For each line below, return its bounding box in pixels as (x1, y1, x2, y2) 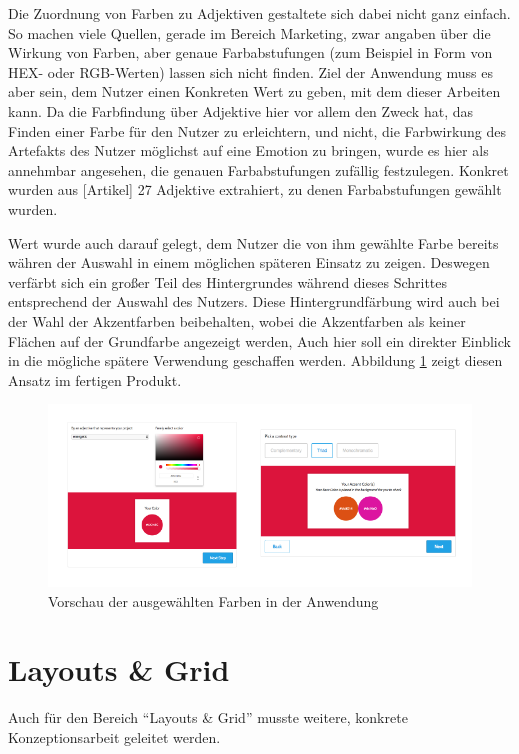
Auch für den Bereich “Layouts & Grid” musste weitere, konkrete (8, 707, 408, 728)
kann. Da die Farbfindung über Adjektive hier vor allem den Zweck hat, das (8, 100, 473, 121)
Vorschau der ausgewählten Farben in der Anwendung (48, 590, 379, 611)
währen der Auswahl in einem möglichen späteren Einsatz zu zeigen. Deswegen (8, 252, 490, 273)
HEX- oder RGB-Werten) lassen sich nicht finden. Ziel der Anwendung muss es (8, 61, 494, 82)
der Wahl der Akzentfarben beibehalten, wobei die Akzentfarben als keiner (8, 310, 466, 331)
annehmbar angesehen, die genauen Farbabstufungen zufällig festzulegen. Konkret (8, 159, 509, 180)
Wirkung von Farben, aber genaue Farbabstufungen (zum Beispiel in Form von (8, 42, 493, 63)
